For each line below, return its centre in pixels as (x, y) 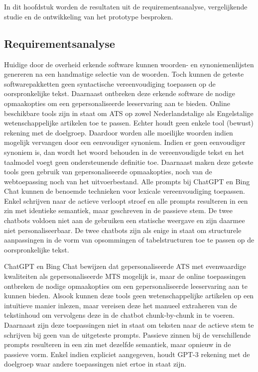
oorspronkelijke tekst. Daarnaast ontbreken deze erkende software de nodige (120, 93)
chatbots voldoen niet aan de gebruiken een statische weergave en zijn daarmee (125, 220)
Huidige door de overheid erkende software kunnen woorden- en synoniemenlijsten (129, 64)
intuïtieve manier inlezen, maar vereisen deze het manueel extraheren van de (121, 305)
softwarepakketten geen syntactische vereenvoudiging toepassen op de (110, 83)
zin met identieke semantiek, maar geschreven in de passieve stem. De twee (119, 210)
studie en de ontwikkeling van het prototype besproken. (89, 16)
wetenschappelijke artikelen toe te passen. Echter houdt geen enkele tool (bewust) (129, 123)
